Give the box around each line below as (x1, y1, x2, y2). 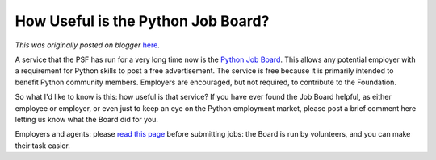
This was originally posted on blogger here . (15, 40, 161, 50)
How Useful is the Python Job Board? (15, 12, 270, 30)
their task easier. (15, 141, 70, 150)
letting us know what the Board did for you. (15, 114, 159, 124)
